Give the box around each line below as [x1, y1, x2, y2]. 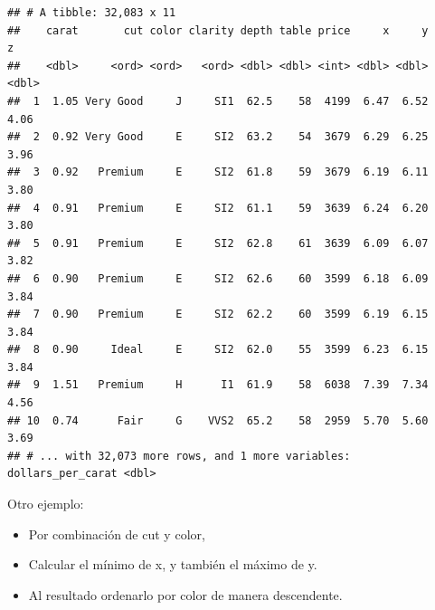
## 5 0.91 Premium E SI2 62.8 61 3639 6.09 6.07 [7, 236, 429, 250]
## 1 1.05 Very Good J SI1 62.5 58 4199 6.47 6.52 [7, 94, 429, 108]
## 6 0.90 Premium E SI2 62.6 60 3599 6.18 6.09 [7, 272, 429, 285]
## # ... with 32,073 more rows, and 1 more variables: [7, 449, 351, 462]
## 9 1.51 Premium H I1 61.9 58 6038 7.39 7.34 [7, 378, 429, 392]
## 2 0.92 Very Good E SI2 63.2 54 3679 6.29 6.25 [7, 130, 429, 144]
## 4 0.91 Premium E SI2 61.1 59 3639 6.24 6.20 [7, 201, 429, 214]
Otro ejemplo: [7, 494, 84, 513]
